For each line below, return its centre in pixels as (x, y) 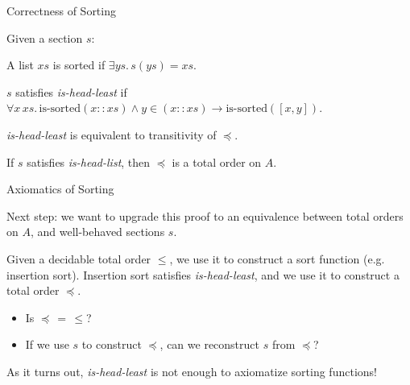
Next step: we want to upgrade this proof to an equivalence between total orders (205, 215)
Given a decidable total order (79, 258)
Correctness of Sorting (61, 10)
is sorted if (79, 65)
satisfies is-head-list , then (89, 161)
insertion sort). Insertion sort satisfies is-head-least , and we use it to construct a (203, 274)
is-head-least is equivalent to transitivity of (112, 134)
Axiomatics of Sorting (60, 189)
